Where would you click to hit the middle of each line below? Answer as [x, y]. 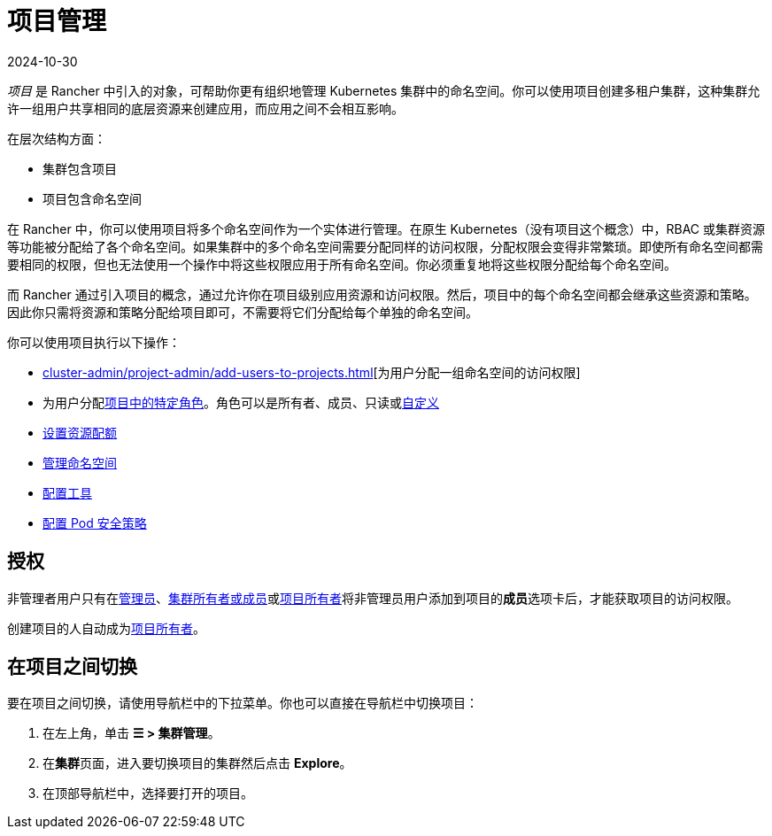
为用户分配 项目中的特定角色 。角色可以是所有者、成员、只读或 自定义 [241, 402]
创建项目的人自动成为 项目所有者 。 [106, 628]
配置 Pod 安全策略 [95, 522]
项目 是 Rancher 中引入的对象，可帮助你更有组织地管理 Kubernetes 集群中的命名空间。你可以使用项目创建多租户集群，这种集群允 [384, 90]
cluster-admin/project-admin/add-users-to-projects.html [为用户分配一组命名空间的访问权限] [312, 372]
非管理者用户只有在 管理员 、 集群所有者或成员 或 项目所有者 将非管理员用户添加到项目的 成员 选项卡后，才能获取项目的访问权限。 [373, 598]
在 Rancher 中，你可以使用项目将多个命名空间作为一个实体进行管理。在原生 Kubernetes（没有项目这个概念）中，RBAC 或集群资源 [386, 228]
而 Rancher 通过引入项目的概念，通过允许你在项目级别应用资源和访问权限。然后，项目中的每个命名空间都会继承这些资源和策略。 [382, 294]
